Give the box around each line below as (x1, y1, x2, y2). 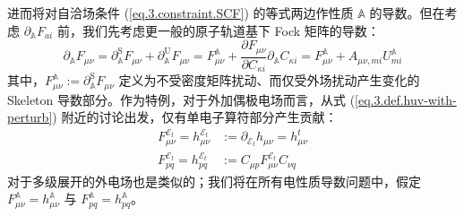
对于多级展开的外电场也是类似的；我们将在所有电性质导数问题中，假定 (7, 171, 421, 190)
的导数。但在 (369, 4, 445, 22)
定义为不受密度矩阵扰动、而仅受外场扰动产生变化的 (118, 71, 420, 90)
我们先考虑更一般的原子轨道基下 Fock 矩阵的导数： (82, 21, 380, 39)
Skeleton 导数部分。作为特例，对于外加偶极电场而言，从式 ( (7, 90, 356, 108)
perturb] (7, 108, 53, 126)
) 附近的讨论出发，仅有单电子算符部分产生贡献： (52, 108, 338, 126)
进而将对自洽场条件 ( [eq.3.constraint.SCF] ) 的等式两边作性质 (7, 4, 354, 22)
